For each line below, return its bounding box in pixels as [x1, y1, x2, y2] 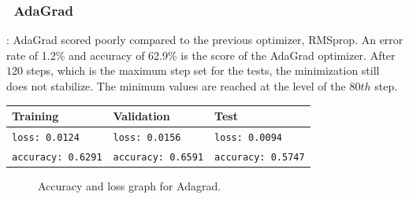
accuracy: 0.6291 [12, 151, 102, 163]
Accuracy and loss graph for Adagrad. [38, 178, 221, 193]
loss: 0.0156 [113, 131, 181, 143]
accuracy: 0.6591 [113, 151, 204, 163]
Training [12, 108, 59, 124]
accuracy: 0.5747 [214, 151, 305, 163]
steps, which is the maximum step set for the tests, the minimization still [26, 62, 380, 79]
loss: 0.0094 [214, 131, 282, 143]
